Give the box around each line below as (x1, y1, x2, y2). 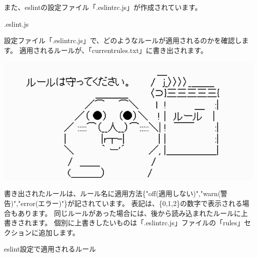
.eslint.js (4, 18, 29, 29)
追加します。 (38, 227, 80, 237)
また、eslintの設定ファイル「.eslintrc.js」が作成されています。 (4, 2, 202, 12)
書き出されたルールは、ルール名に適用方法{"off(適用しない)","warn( (4, 188, 221, 199)
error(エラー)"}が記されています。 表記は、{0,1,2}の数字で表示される (20, 198, 243, 208)
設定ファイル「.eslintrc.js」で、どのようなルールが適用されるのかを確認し (4, 35, 242, 46)
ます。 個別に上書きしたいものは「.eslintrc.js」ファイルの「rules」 (31, 217, 244, 228)
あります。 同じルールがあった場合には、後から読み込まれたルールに (17, 207, 241, 218)
